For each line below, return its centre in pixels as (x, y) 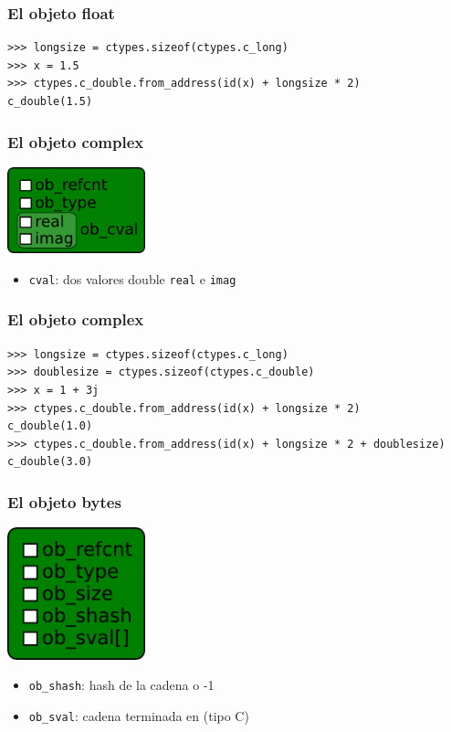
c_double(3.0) (50, 462)
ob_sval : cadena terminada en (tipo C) (139, 715)
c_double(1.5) (50, 101)
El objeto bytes (64, 501)
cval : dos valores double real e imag (132, 278)
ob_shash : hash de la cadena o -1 (121, 685)
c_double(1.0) (50, 426)
